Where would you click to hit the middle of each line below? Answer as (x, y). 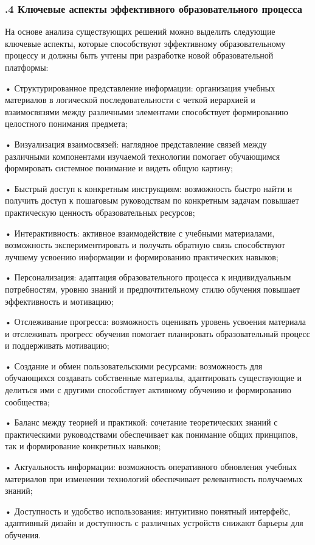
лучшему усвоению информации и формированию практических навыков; (142, 256)
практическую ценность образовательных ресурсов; (100, 212)
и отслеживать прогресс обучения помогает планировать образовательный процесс (158, 333)
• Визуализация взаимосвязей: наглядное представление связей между (136, 144)
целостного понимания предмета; (66, 123)
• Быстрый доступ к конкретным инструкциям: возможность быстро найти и (149, 188)
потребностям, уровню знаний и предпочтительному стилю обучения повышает (153, 289)
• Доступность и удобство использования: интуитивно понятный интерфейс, (148, 511)
